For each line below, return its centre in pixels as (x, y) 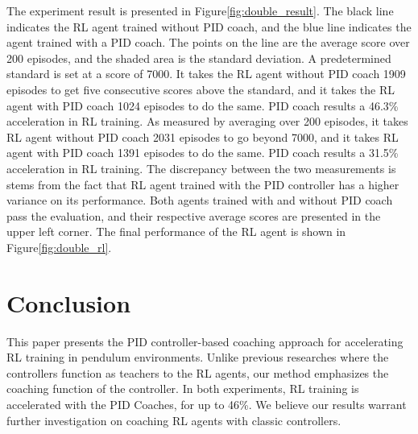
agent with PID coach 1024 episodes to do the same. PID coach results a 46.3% (203, 105)
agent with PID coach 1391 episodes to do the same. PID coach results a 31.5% (203, 153)
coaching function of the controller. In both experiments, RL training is (183, 389)
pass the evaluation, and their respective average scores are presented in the (194, 215)
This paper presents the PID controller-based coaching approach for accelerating (205, 341)
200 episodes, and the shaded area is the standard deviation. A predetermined (199, 58)
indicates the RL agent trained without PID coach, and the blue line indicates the (209, 26)
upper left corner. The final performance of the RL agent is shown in (176, 231)
